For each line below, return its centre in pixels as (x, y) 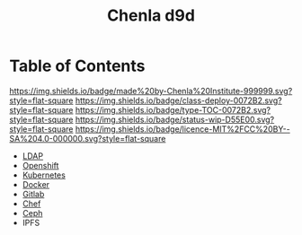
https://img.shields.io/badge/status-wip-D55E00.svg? (175, 119)
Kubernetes (44, 175)
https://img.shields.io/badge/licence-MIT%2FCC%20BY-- (182, 129)
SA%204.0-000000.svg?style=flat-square (88, 138)
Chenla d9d (151, 16)
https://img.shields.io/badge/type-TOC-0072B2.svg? (173, 109)
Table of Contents (77, 66)
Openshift (40, 165)
